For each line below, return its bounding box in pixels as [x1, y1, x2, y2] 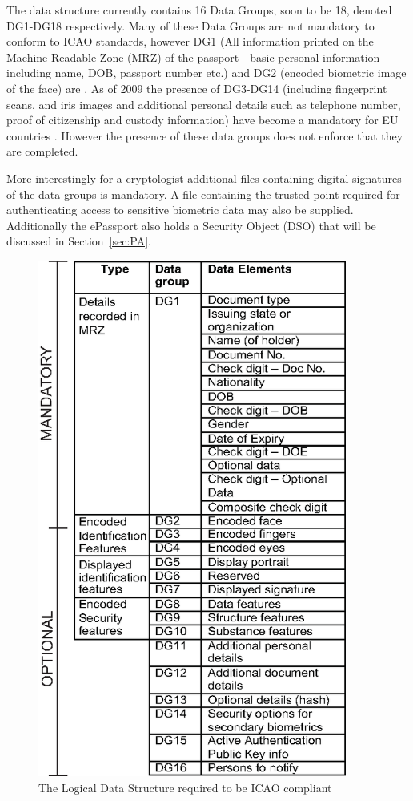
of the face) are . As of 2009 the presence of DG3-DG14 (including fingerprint [6, 79, 387, 96]
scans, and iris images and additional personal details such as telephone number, [6, 95, 401, 112]
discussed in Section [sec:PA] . [6, 233, 151, 249]
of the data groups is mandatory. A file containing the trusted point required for [6, 185, 400, 202]
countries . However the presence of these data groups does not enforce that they [6, 127, 403, 144]
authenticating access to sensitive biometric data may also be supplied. [6, 201, 354, 218]
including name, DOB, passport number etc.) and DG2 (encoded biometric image [6, 64, 407, 81]
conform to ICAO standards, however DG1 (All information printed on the [6, 33, 374, 50]
